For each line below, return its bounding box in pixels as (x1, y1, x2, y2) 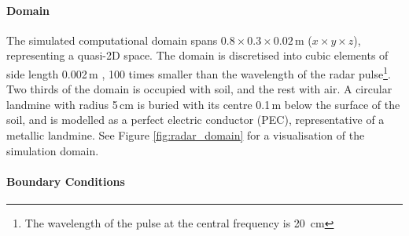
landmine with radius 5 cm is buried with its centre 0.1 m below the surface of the (6, 96, 400, 112)
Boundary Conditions (6, 172, 125, 189)
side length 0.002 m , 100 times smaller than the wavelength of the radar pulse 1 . (6, 63, 391, 82)
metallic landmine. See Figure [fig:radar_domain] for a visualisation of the (6, 127, 365, 143)
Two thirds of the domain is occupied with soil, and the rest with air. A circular (6, 81, 392, 97)
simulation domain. (6, 142, 99, 158)
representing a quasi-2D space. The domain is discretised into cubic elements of (6, 47, 389, 64)
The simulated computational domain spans (6, 31, 218, 48)
